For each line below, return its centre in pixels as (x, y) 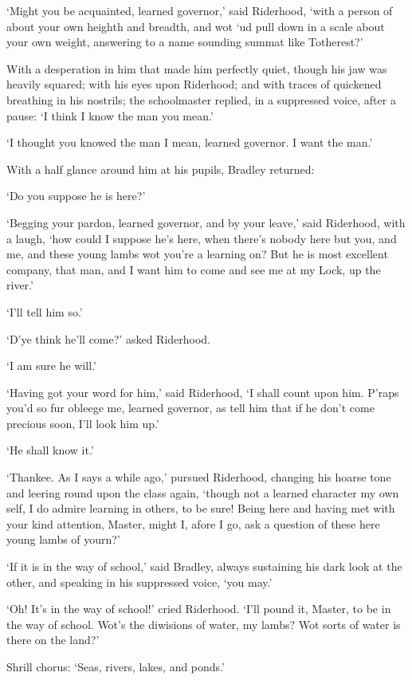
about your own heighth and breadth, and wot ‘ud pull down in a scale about (196, 26)
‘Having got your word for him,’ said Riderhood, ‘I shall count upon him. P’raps (203, 392)
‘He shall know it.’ (50, 450)
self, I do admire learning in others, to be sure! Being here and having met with (201, 508)
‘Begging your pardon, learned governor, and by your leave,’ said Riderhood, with (206, 222)
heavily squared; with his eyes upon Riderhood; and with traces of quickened (194, 84)
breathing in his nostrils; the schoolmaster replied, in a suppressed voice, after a (201, 99)
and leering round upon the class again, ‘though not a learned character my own (203, 492)
